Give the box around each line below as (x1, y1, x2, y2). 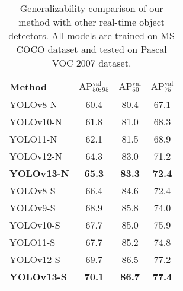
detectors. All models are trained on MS (8, 29, 175, 42)
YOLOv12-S (9, 252, 60, 266)
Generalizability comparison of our (20, 1, 163, 15)
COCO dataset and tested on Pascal (16, 42, 167, 56)
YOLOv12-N (9, 149, 62, 163)
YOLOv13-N (9, 166, 70, 180)
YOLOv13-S (9, 270, 68, 283)
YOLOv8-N (9, 97, 57, 111)
